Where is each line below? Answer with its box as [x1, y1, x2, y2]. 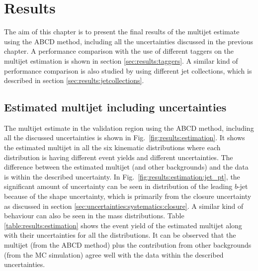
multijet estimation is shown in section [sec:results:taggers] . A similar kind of [4, 55, 238, 66]
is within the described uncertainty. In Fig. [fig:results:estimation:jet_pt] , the [4, 171, 240, 181]
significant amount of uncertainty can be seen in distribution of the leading [4, 181, 233, 191]
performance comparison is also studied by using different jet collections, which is [4, 65, 252, 76]
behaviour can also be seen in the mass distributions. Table [4, 210, 184, 221]
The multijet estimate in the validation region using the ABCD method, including [4, 122, 254, 133]
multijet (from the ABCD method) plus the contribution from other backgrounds [4, 240, 252, 250]
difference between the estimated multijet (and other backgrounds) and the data [4, 162, 249, 172]
